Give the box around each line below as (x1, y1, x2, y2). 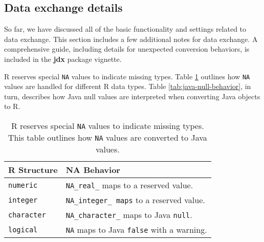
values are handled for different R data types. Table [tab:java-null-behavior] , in (4, 81, 251, 92)
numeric (8, 181, 38, 189)
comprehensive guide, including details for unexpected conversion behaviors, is (4, 43, 250, 54)
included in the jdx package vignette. (4, 53, 122, 64)
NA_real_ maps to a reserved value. (65, 179, 193, 191)
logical (8, 225, 38, 234)
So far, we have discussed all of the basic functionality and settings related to (4, 24, 247, 34)
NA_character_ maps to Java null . (65, 209, 192, 221)
